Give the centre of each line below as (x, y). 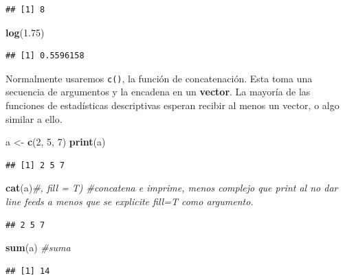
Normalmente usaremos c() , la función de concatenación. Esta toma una (159, 78)
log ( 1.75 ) (25, 32)
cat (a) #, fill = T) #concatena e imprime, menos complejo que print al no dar (172, 188)
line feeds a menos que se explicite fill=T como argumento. (130, 201)
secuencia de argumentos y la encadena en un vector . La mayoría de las (158, 92)
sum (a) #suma (38, 247)
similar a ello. (34, 118)
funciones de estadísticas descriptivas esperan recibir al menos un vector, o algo (172, 105)
